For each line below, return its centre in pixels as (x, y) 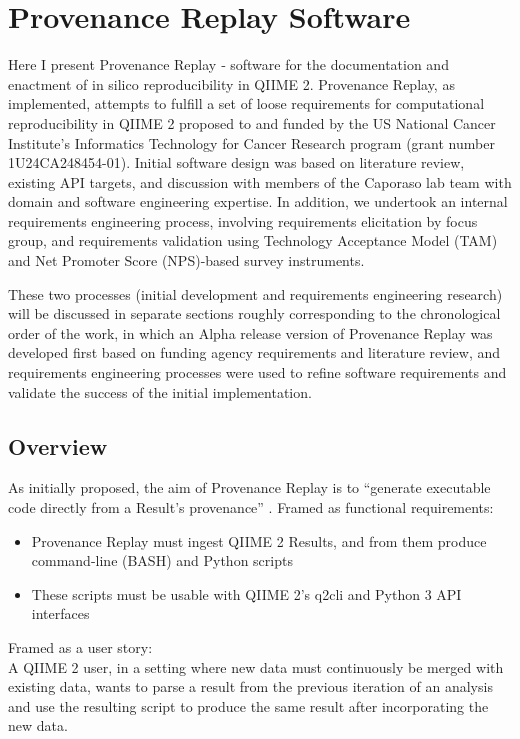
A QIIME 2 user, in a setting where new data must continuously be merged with (256, 666)
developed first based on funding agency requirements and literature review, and (254, 352)
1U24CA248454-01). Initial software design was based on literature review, (236, 162)
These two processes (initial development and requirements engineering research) (255, 293)
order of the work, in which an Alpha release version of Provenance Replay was (250, 332)
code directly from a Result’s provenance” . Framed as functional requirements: (251, 507)
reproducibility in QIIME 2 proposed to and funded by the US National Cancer (252, 122)
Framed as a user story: (80, 646)
